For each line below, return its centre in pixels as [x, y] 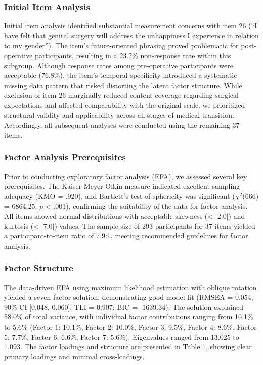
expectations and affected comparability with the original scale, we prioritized [125, 105]
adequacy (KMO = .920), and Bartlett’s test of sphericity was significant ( [120, 196]
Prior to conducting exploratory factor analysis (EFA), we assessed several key [126, 176]
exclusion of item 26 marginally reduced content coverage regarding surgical [121, 95]
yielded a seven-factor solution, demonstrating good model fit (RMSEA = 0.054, [129, 297]
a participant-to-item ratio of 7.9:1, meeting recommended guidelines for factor [126, 236]
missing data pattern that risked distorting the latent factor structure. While [123, 85]
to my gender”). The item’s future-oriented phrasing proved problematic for [121, 45]
